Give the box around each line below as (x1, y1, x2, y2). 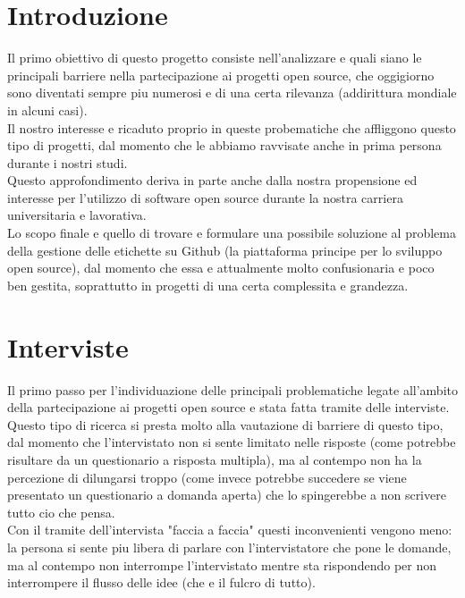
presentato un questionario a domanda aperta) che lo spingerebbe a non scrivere (7, 485, 446, 504)
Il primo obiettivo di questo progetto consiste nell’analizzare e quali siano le (7, 48, 422, 67)
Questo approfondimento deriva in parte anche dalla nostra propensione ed (7, 171, 418, 190)
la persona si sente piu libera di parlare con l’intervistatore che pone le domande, (7, 537, 452, 556)
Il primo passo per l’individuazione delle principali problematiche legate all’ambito (7, 380, 458, 399)
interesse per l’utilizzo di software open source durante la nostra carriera (7, 188, 403, 206)
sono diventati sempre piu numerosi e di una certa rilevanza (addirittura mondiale (7, 83, 457, 102)
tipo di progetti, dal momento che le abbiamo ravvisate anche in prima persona (7, 136, 442, 155)
